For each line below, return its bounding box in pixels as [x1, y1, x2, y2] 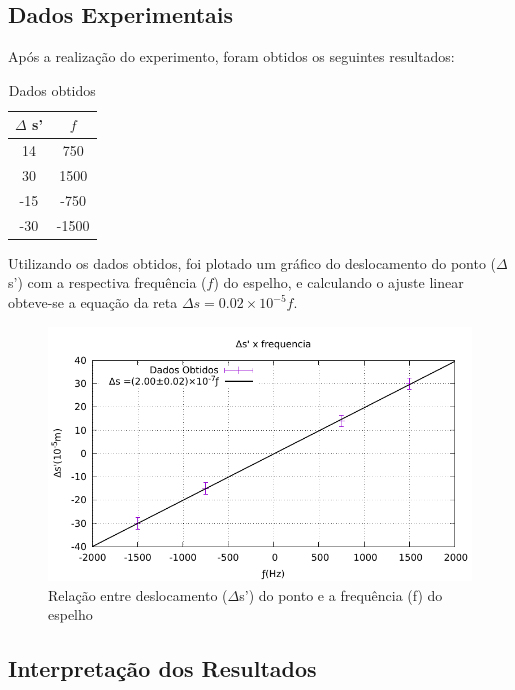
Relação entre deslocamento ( [48, 584, 228, 605]
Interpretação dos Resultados [8, 653, 317, 684]
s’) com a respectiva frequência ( [8, 272, 207, 293]
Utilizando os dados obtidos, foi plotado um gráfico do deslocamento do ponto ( [8, 252, 497, 273]
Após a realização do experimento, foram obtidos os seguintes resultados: [8, 46, 455, 67]
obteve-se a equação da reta [8, 292, 178, 313]
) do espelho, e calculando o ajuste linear [213, 272, 464, 293]
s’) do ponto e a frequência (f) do [239, 584, 443, 605]
